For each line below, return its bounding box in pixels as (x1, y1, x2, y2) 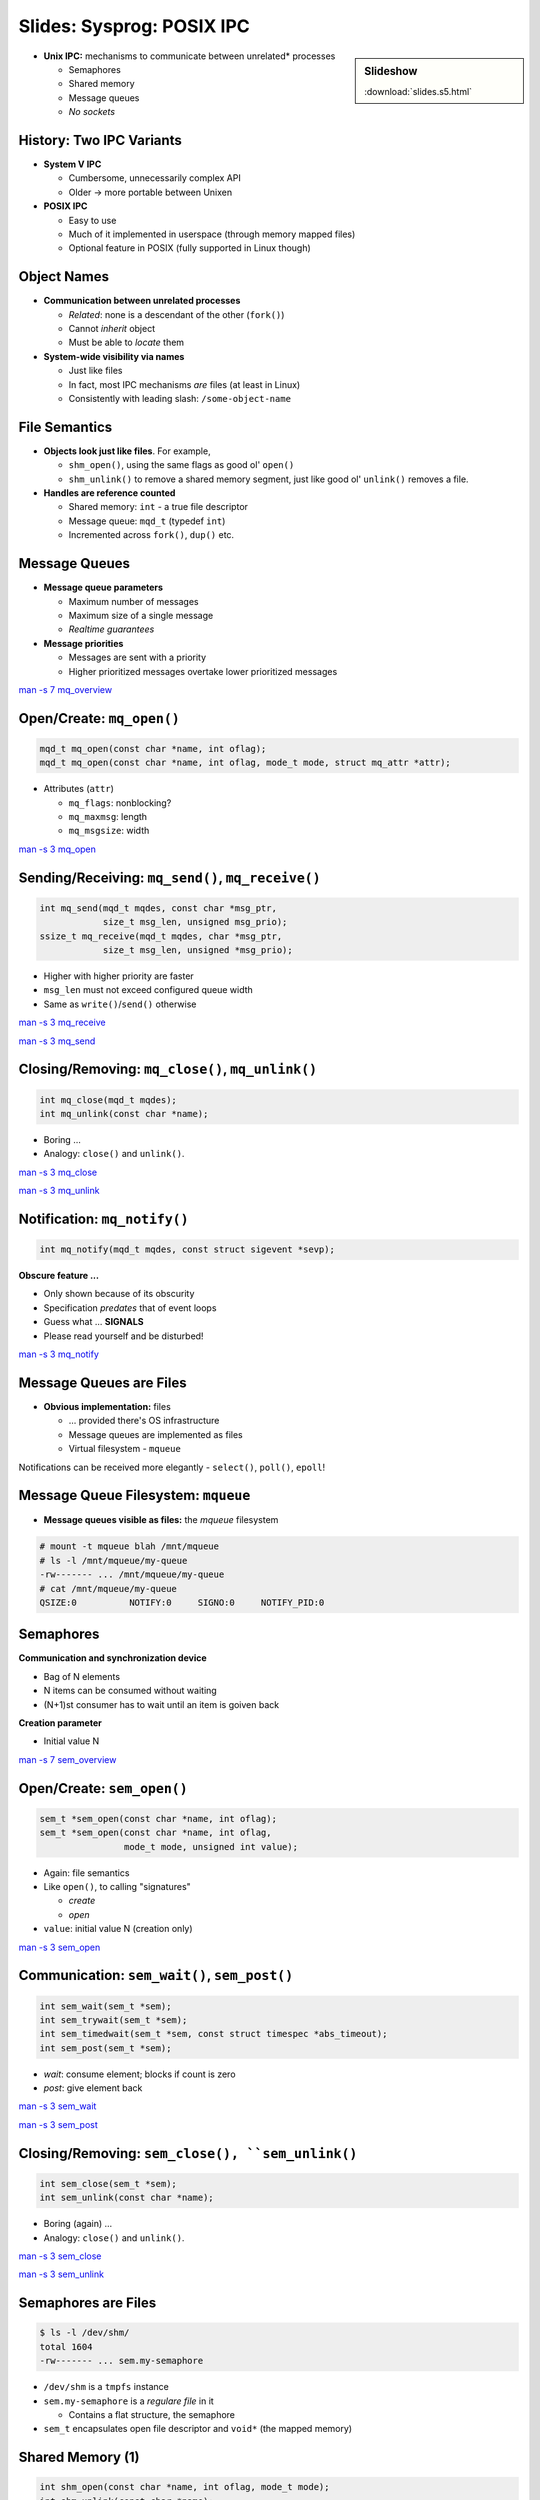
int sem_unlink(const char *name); (39, 2192, 214, 2204)
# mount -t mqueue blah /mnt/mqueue (39, 1541, 220, 1552)
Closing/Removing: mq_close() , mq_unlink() (18, 1061, 318, 1078)
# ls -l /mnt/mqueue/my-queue (39, 1555, 188, 1566)
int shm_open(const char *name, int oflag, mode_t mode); (39, 2481, 330, 2493)
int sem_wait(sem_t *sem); (39, 2000, 172, 2012)
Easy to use (68, 214, 117, 226)
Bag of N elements (43, 1670, 120, 1682)
